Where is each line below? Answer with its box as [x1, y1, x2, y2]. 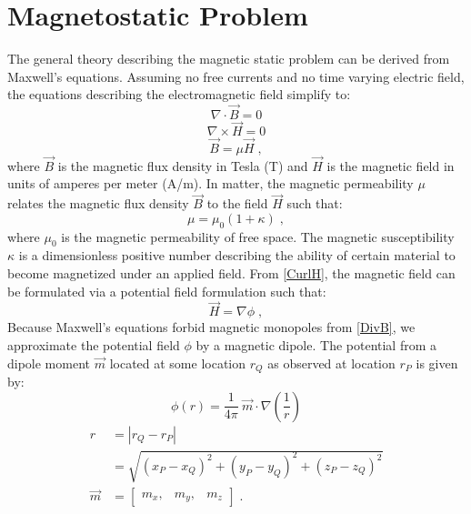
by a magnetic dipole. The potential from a [195, 335, 437, 354]
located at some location [109, 353, 246, 372]
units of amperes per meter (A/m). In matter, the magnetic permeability [7, 174, 414, 193]
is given [416, 353, 458, 372]
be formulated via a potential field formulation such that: [7, 281, 326, 300]
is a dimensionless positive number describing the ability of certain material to [18, 246, 456, 265]
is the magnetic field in [326, 156, 455, 175]
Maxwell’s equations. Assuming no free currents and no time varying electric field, [7, 66, 465, 86]
